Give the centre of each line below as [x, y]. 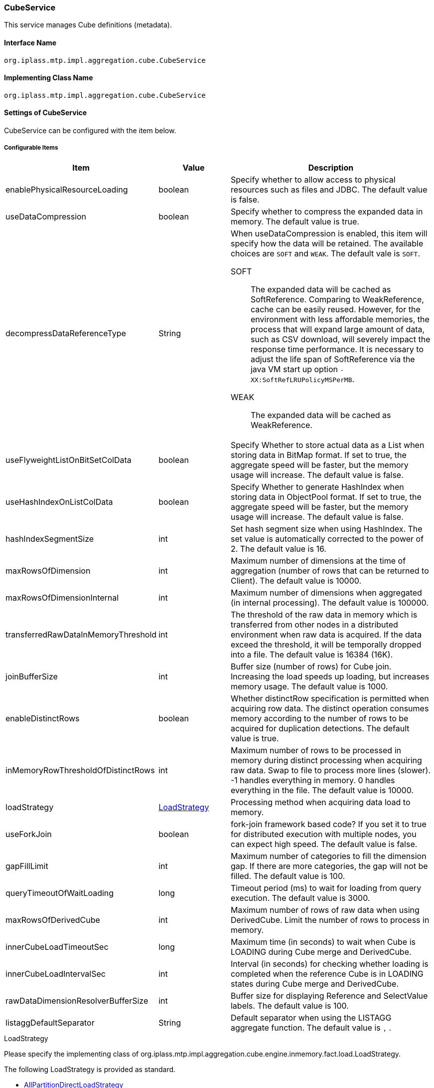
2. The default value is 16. [278, 548]
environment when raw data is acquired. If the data [326, 634]
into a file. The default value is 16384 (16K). [312, 654]
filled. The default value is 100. [288, 876]
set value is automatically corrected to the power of [327, 539]
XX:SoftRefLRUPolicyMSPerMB [301, 380]
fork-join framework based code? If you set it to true [328, 824]
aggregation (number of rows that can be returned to [330, 570]
